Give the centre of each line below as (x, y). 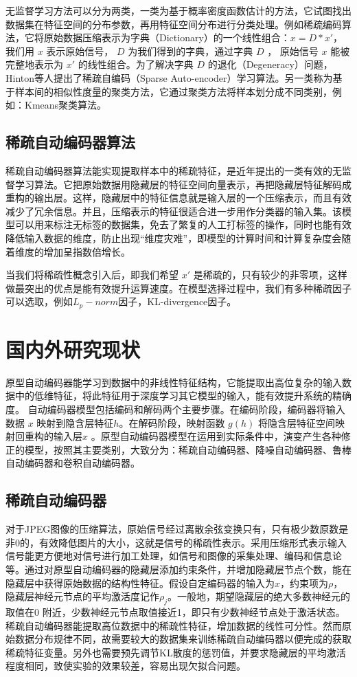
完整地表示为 (34, 64)
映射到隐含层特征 (75, 422)
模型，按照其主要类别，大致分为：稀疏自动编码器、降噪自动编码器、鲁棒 (188, 449)
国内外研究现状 (73, 349)
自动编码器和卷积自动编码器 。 (73, 463)
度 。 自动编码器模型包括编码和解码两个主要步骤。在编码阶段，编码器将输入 (175, 409)
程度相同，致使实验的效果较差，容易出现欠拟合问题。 (126, 666)
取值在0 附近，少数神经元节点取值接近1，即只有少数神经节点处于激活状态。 (175, 612)
